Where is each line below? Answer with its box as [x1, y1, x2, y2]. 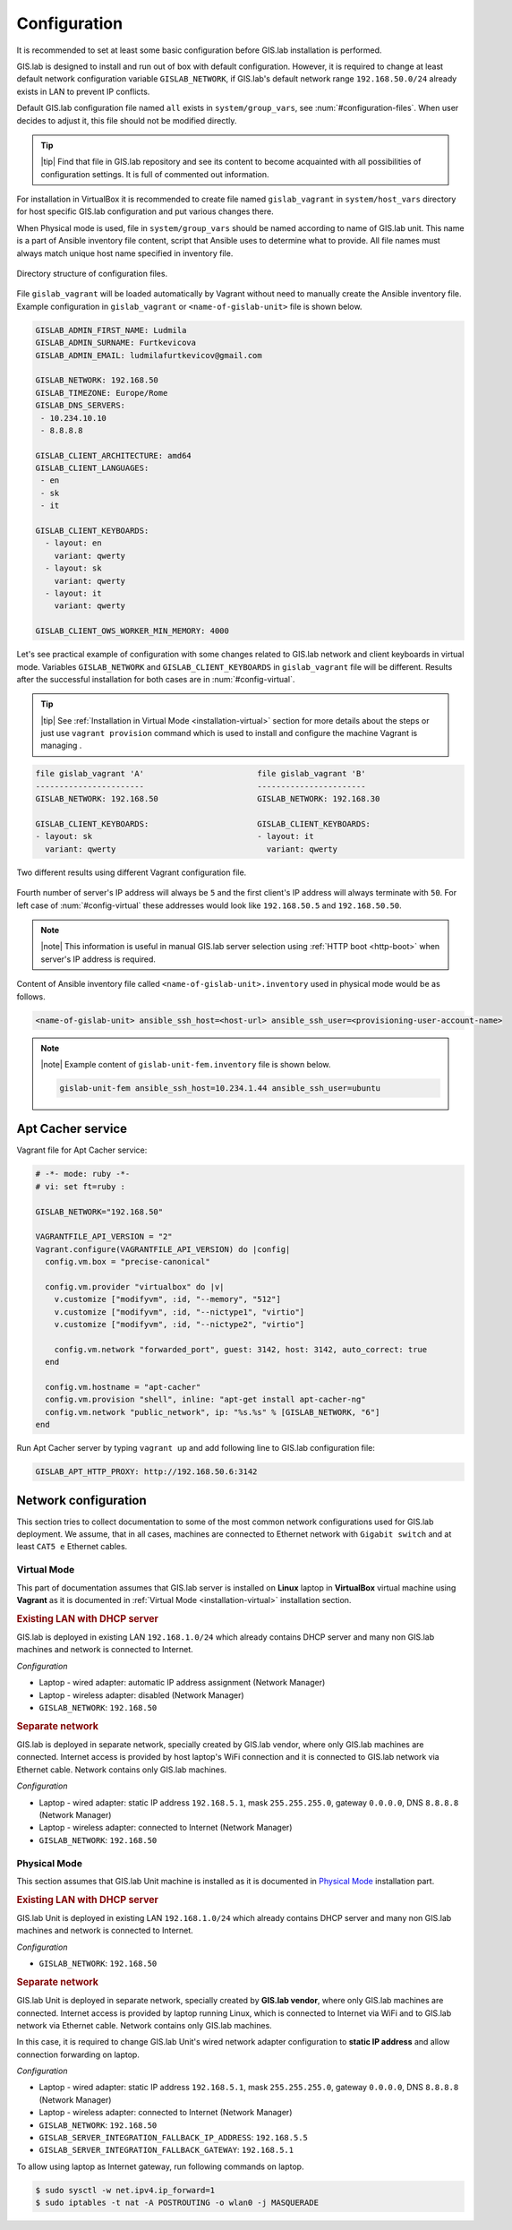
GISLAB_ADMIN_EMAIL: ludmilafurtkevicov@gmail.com [35, 350, 263, 360]
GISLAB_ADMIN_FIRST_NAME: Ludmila [35, 325, 187, 335]
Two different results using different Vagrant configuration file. [16, 867, 247, 878]
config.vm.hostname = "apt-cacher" [45, 1382, 201, 1392]
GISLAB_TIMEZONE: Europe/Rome [35, 388, 168, 398]
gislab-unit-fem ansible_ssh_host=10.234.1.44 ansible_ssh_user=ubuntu [59, 1083, 380, 1093]
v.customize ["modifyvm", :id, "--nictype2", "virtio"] [54, 1319, 305, 1330]
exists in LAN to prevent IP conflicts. [16, 86, 150, 97]
